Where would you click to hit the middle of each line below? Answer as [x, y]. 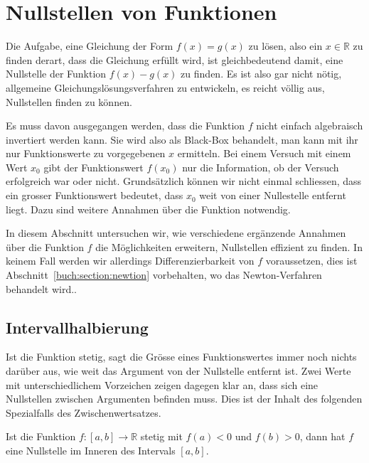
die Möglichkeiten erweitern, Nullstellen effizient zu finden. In [229, 246]
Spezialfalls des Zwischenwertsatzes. [84, 412]
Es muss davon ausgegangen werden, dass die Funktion [125, 126]
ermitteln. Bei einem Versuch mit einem [264, 153]
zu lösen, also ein [285, 46]
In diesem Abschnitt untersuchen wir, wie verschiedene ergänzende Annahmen [176, 233]
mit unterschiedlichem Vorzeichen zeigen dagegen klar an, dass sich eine [162, 384]
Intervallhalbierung [77, 327]
